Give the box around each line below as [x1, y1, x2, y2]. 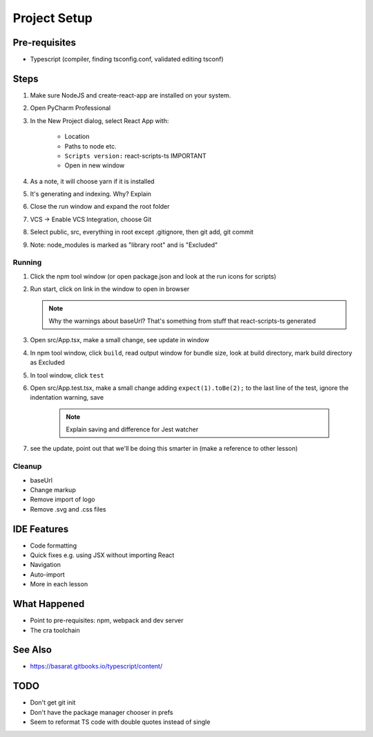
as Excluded [30, 358, 65, 366]
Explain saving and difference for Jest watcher [66, 425, 199, 433]
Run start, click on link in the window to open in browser [30, 285, 190, 293]
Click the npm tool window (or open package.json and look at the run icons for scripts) [30, 272, 276, 280]
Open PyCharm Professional [30, 104, 111, 112]
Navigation [30, 561, 61, 569]
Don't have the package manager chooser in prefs [30, 708, 173, 716]
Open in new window [64, 161, 125, 169]
